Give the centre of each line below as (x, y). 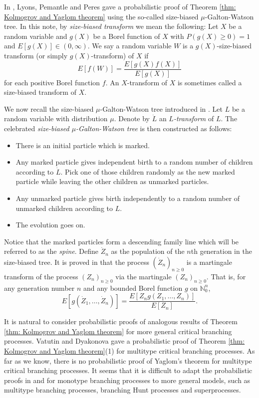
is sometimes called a (210, 82)
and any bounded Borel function (133, 288)
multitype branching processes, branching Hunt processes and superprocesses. (123, 390)
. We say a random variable (129, 46)
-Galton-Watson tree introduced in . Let (161, 108)
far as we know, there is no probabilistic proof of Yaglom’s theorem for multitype (128, 360)
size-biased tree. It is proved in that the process (77, 262)
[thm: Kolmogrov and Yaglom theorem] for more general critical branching (118, 331)
